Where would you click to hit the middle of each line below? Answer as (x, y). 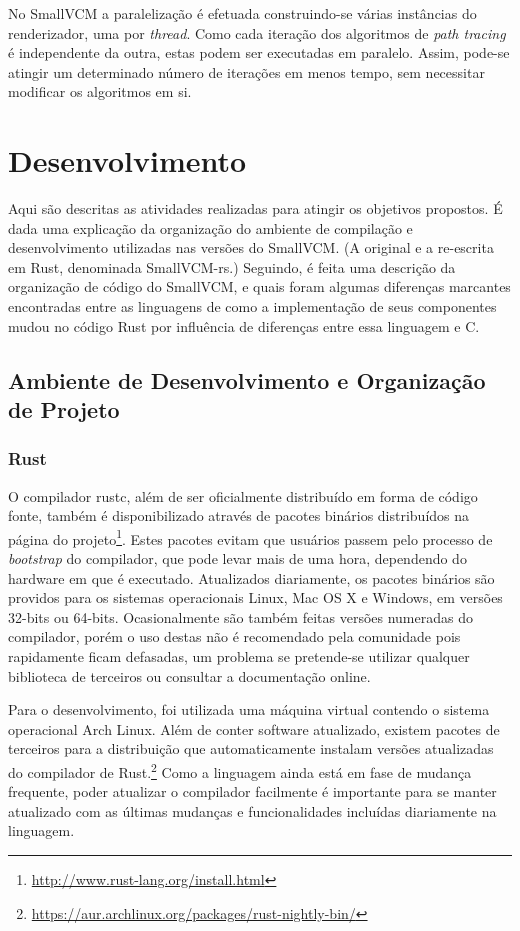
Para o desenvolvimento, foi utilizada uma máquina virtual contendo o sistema (249, 709)
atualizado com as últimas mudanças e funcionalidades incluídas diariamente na (252, 810)
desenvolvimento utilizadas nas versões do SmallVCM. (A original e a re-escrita (251, 247)
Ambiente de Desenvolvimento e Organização (247, 379)
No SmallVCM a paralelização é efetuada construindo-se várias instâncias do (242, 13)
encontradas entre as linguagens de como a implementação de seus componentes (252, 306)
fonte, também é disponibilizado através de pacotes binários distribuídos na (239, 515)
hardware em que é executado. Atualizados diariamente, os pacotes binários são (251, 577)
